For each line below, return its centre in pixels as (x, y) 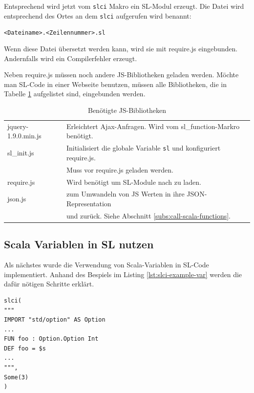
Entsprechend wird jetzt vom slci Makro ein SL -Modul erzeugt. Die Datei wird (124, 6)
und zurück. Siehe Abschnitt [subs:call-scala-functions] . (148, 215)
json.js (17, 199)
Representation (89, 203)
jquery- (18, 126)
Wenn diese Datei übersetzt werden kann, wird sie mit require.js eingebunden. (121, 48)
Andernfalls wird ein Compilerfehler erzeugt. (71, 58)
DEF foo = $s (25, 348)
